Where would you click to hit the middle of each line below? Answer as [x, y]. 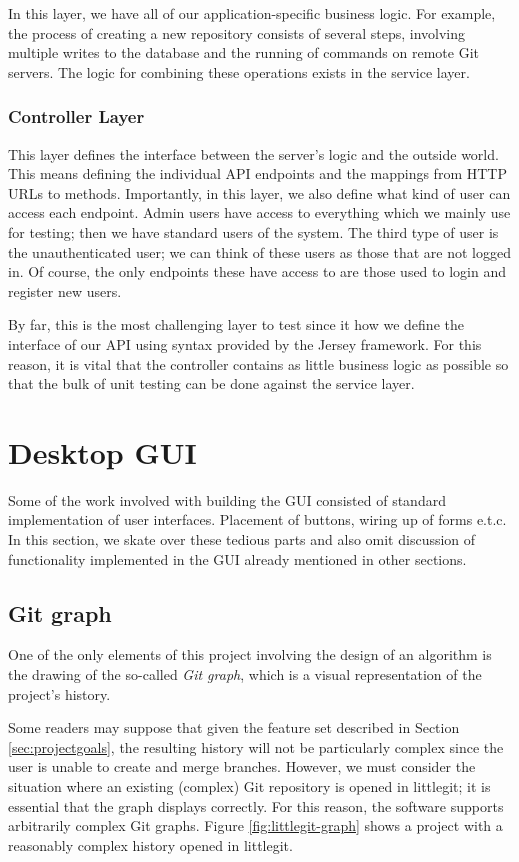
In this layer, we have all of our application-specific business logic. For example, [252, 13]
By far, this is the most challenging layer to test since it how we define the [236, 324]
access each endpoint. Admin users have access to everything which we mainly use [259, 212]
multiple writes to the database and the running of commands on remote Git [244, 52]
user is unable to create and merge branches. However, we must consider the [242, 766]
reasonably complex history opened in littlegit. [150, 844]
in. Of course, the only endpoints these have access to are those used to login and [257, 271]
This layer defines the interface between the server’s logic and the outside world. [253, 153]
